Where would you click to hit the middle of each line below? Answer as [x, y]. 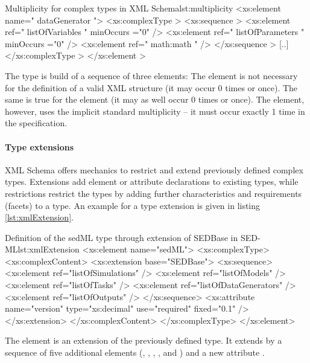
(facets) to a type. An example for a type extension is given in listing [133, 205]
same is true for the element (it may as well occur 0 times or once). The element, [155, 99]
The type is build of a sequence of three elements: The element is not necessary [151, 75]
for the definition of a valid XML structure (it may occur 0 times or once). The [151, 87]
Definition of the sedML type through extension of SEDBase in [122, 237]
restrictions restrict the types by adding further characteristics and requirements [153, 193]
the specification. [36, 123]
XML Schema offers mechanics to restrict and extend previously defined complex [154, 169]
